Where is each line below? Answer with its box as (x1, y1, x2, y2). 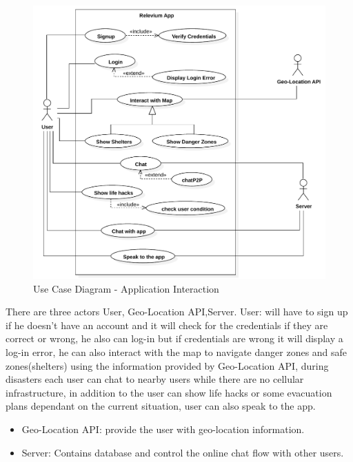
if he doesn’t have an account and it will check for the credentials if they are (6, 317, 328, 332)
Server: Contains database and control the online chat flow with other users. (21, 445, 344, 459)
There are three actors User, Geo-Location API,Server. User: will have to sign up (6, 304, 348, 319)
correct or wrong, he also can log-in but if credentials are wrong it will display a (6, 331, 343, 346)
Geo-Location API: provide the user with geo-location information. (21, 422, 305, 437)
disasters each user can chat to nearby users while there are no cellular (6, 372, 304, 386)
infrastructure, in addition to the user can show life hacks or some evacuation (6, 385, 332, 399)
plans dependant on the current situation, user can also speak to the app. (6, 399, 316, 413)
